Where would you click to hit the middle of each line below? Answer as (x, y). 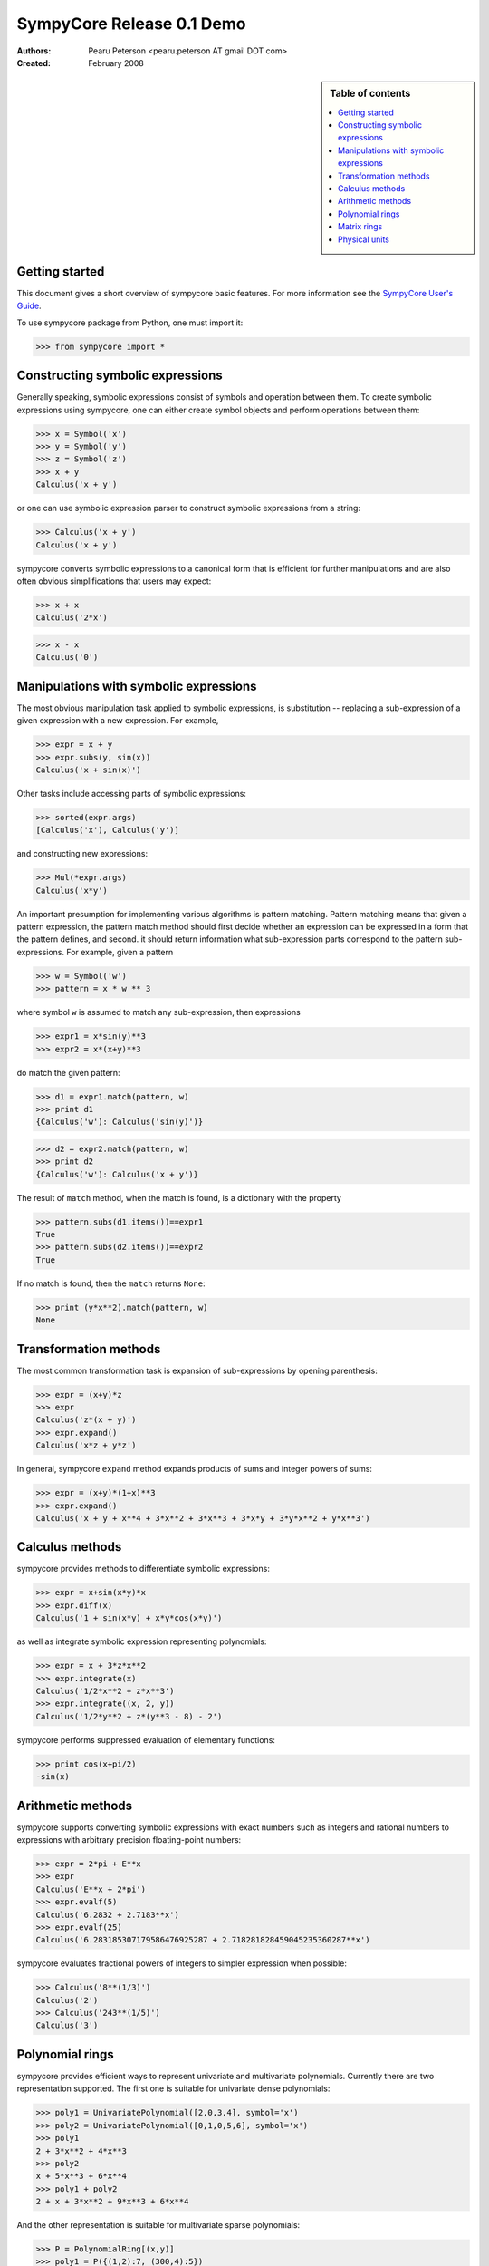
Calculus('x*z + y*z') (86, 1445)
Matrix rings (360, 227)
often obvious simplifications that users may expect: (114, 581)
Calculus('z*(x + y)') (86, 1420)
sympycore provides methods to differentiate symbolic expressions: (144, 1569)
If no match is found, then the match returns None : (111, 1283)
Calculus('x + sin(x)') (89, 770)
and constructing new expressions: (82, 854)
